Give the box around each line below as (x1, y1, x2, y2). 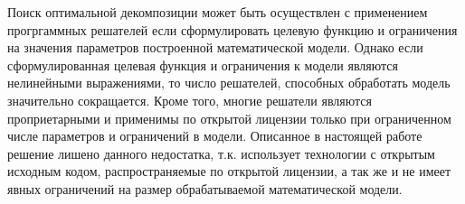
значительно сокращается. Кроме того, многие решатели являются (7, 90, 372, 109)
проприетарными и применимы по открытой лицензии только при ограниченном (7, 108, 451, 127)
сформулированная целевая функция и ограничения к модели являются (7, 55, 398, 74)
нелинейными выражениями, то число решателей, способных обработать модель (7, 73, 451, 92)
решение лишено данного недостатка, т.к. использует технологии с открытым (7, 144, 435, 162)
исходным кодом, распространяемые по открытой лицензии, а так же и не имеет (7, 162, 451, 181)
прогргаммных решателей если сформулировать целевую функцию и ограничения (7, 20, 458, 39)
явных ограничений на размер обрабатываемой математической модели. (7, 179, 403, 198)
